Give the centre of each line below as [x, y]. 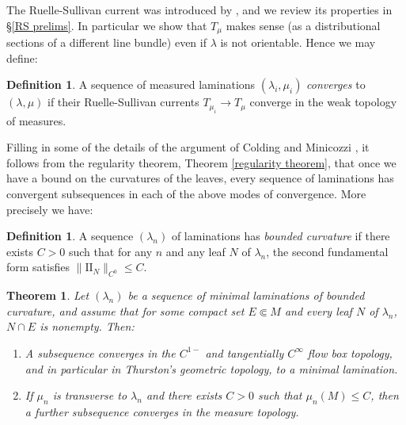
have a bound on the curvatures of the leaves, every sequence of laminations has [200, 178]
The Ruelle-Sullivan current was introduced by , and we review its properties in [199, 10]
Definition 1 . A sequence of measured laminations [131, 84]
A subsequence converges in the [100, 352]
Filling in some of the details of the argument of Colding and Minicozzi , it [188, 147]
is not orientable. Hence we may [298, 42]
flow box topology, [350, 352]
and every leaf [318, 310]
